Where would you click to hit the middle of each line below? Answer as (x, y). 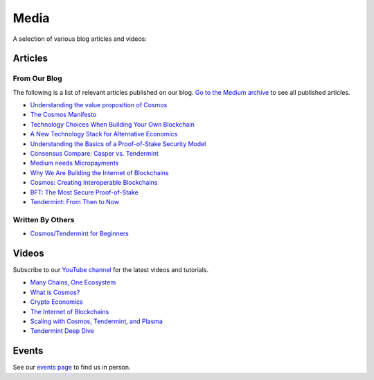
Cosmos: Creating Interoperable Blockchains (94, 183)
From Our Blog (37, 78)
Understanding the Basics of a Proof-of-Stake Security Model (118, 144)
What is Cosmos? (55, 292)
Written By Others (44, 219)
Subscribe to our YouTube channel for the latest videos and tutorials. (111, 270)
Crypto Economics (56, 302)
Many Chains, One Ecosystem (73, 282)
